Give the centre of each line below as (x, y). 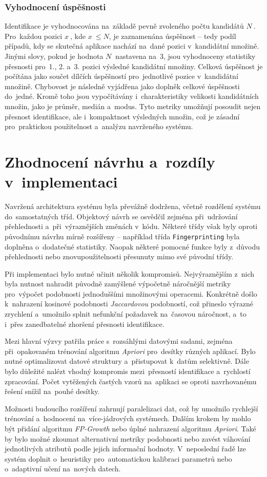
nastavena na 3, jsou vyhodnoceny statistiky (186, 56)
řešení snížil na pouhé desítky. (52, 391)
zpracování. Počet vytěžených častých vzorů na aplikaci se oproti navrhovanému (131, 381)
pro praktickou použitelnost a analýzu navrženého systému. (99, 126)
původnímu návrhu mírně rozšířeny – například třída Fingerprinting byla (122, 236)
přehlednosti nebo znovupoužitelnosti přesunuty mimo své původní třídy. (119, 256)
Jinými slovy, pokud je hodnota (54, 56)
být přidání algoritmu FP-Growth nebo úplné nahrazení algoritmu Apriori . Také (130, 428)
